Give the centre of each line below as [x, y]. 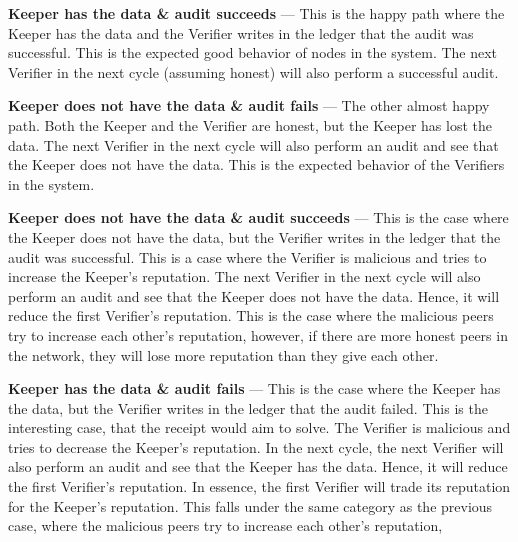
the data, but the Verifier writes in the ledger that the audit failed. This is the [248, 407]
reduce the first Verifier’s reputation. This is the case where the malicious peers [251, 315]
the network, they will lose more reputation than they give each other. [223, 354]
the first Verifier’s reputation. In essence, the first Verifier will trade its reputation [259, 486]
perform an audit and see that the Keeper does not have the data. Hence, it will [254, 295]
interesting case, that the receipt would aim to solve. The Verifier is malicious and [259, 427]
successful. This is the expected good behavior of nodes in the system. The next [253, 52]
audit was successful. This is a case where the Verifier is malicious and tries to [247, 256]
